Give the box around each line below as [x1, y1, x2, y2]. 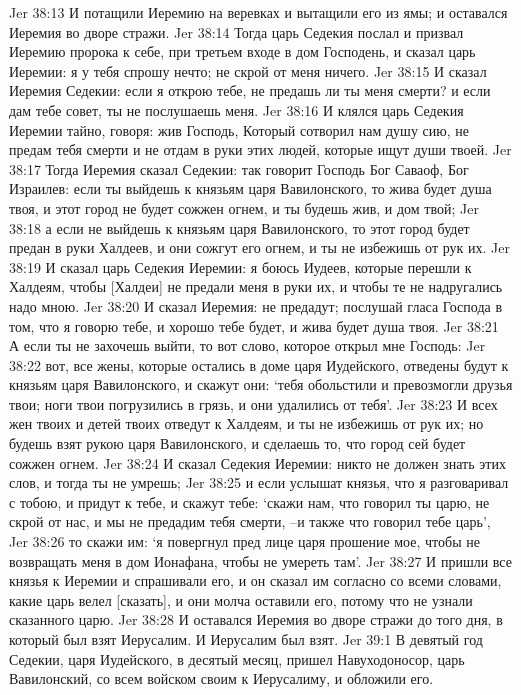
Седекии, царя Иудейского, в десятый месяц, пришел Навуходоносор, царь [9, 648, 465, 669]
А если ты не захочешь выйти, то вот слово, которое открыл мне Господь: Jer [9, 335, 486, 356]
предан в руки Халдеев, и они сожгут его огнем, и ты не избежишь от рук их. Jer [9, 237, 510, 258]
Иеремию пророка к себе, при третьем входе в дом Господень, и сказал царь [9, 41, 476, 62]
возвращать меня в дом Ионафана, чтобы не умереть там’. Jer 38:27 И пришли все [9, 550, 512, 571]
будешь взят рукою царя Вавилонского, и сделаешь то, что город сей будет [9, 433, 466, 454]
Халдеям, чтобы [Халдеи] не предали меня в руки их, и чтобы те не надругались [9, 276, 503, 297]
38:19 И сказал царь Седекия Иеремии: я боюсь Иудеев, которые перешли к [9, 256, 472, 277]
